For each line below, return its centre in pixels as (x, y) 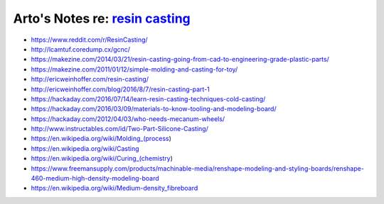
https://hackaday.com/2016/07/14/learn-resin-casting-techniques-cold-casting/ (148, 98)
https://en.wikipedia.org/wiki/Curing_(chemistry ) (102, 159)
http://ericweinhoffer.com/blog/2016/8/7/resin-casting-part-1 (120, 89)
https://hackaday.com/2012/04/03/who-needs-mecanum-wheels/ (128, 119)
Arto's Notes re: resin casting (102, 18)
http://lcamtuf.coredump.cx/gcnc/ (81, 49)
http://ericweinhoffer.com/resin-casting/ (90, 79)
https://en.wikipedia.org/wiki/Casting (85, 148)
